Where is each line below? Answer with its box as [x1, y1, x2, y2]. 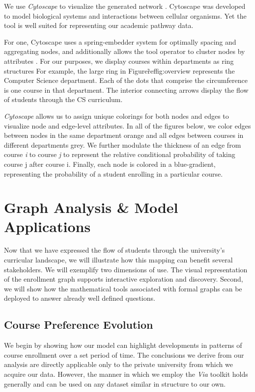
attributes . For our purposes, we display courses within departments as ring [4, 55, 234, 66]
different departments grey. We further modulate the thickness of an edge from [4, 139, 241, 150]
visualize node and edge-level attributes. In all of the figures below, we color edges [4, 120, 251, 131]
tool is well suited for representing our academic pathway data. [4, 20, 194, 30]
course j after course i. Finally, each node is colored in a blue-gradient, [4, 158, 216, 169]
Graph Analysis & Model [4, 197, 178, 217]
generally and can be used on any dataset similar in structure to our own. [4, 378, 226, 389]
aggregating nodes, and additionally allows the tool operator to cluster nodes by [4, 46, 245, 56]
